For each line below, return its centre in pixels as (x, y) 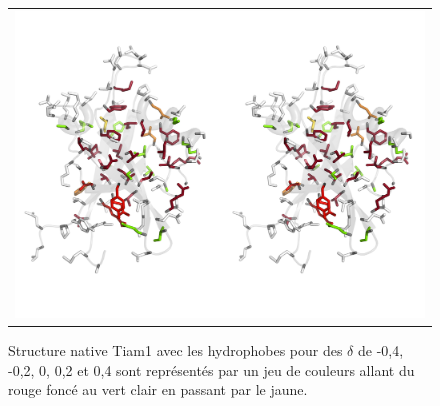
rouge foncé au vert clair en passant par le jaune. (158, 389)
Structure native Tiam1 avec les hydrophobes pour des (175, 349)
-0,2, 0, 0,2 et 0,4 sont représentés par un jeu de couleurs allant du (211, 369)
